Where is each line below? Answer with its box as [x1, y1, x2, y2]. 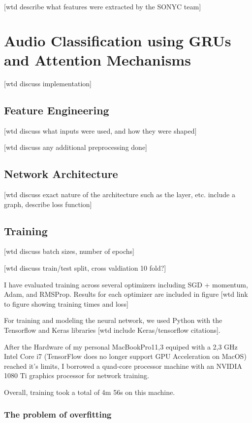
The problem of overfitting [4, 408, 112, 420]
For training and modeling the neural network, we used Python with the [4, 315, 222, 325]
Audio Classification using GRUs [4, 30, 231, 50]
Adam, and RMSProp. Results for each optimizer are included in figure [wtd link [4, 289, 248, 299]
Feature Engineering [4, 102, 109, 117]
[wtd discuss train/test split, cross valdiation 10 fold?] [4, 263, 166, 273]
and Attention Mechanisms [4, 49, 191, 70]
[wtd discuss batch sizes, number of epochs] [4, 246, 134, 256]
